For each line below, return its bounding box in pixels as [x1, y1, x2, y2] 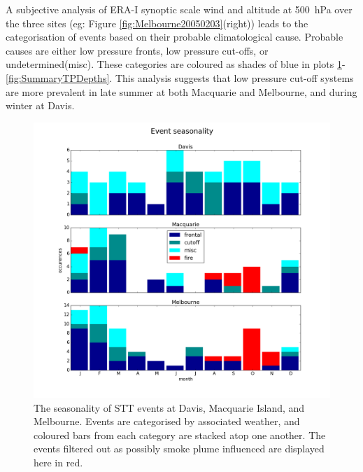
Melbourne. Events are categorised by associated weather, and [34, 414, 300, 429]
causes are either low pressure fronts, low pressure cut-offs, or [6, 43, 269, 57]
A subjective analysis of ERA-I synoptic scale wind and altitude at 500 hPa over [6, 2, 353, 16]
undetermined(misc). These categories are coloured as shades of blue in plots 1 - [6, 57, 346, 71]
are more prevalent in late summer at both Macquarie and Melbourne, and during [6, 84, 357, 99]
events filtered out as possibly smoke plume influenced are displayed [34, 441, 325, 456]
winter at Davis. [6, 98, 75, 113]
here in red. [34, 455, 83, 470]
